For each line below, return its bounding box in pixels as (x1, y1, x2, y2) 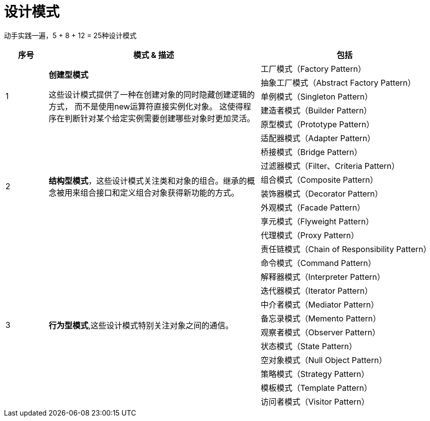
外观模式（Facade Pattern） (261, 202, 365, 212)
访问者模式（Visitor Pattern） (261, 396, 370, 407)
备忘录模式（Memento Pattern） (261, 313, 381, 323)
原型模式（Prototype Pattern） (261, 119, 375, 129)
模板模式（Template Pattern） (261, 382, 372, 393)
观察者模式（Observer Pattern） (261, 327, 380, 337)
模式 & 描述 (133, 50, 174, 60)
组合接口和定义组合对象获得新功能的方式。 (80, 187, 239, 198)
